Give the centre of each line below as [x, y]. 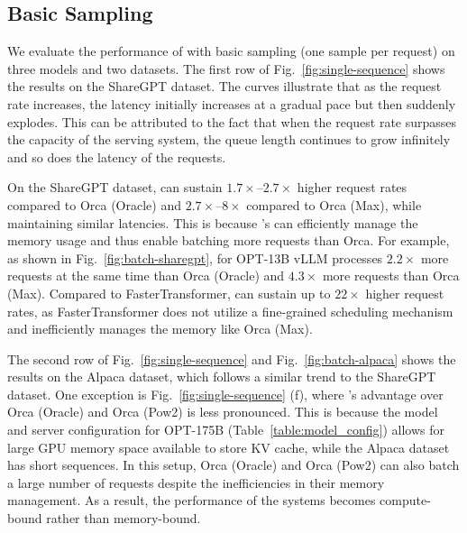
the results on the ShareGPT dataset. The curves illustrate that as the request [224, 86]
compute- [405, 500]
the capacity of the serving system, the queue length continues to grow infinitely [229, 139]
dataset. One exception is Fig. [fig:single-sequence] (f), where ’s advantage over [225, 394]
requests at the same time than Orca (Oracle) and [146, 276]
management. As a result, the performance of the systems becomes [192, 500]
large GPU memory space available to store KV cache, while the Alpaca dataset [229, 447]
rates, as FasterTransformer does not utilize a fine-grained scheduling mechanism [230, 311]
